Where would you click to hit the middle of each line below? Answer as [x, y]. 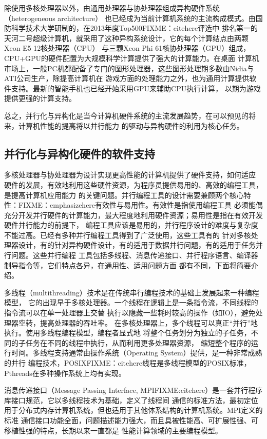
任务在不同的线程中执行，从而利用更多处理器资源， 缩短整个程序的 [138, 342]
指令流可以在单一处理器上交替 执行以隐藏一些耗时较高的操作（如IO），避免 [130, 313]
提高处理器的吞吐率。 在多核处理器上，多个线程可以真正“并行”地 [149, 322]
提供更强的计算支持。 [40, 98]
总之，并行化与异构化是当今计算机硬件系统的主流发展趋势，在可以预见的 [126, 115]
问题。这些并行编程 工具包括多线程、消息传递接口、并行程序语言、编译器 [135, 255]
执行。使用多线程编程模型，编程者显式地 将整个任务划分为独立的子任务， [128, 333]
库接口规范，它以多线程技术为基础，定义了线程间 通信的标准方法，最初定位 [131, 400]
